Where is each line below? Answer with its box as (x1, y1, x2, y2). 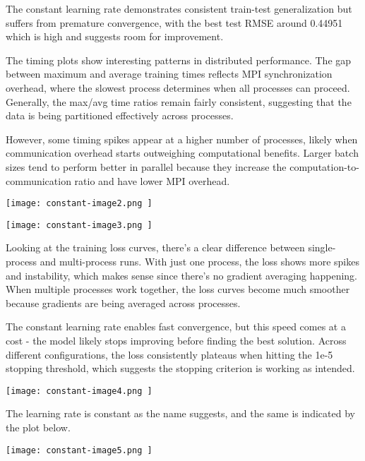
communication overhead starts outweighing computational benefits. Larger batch (6, 145, 359, 160)
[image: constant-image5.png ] (6, 445, 152, 455)
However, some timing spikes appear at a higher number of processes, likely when (6, 131, 358, 146)
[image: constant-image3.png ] (6, 220, 152, 230)
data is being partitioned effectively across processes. (6, 108, 234, 123)
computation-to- (289, 159, 359, 174)
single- (308, 240, 336, 255)
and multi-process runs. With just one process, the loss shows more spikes (40, 254, 359, 269)
